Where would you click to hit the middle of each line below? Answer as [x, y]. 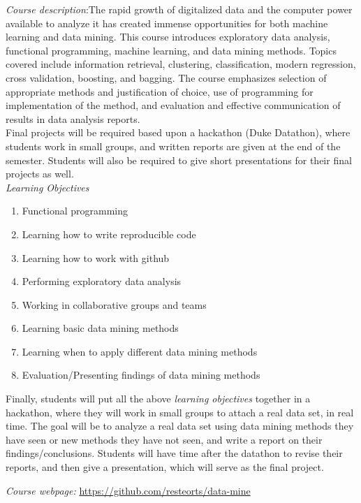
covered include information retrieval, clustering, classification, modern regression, [181, 64]
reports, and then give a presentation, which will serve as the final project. [165, 467]
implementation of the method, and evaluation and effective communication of [173, 105]
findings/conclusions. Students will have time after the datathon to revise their [174, 453]
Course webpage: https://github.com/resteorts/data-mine [128, 490]
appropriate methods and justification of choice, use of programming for [160, 91]
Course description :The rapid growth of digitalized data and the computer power [179, 9]
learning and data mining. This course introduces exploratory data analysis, [168, 37]
